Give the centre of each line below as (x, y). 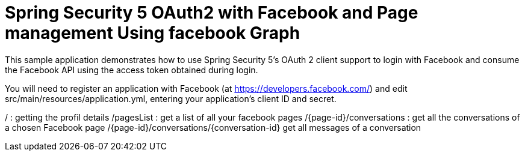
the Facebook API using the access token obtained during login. (132, 70)
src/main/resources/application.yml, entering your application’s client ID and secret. (171, 98)
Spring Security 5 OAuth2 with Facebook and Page (212, 13)
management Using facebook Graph (153, 33)
